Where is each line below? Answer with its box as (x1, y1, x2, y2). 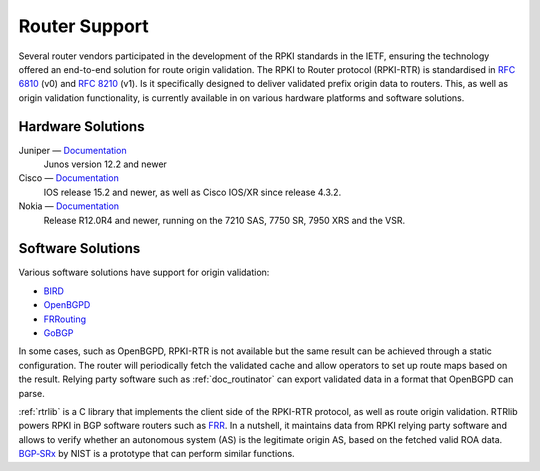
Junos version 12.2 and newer (43, 158, 167, 170)
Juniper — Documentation (18, 144, 127, 156)
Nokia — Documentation (18, 200, 120, 212)
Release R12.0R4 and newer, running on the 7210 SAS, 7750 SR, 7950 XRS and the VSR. (43, 214, 405, 226)
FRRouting (43, 313, 87, 325)
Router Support (18, 15, 149, 37)
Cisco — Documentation (18, 172, 119, 184)
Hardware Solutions (18, 118, 145, 135)
